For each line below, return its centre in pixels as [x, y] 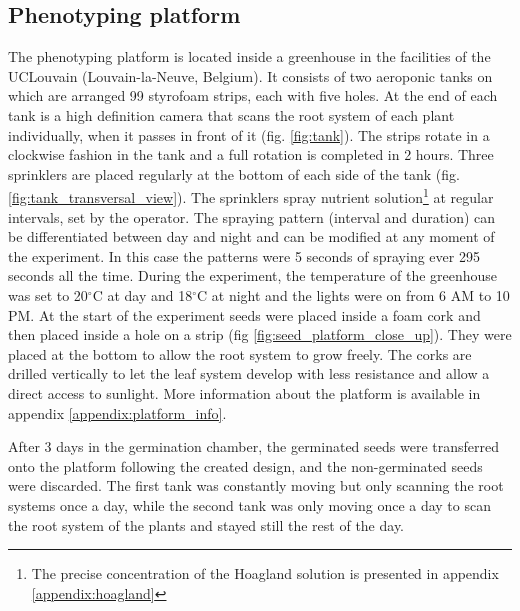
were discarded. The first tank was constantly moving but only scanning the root [256, 485]
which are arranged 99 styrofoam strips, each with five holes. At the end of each [253, 95]
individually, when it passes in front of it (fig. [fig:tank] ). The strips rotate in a [249, 134]
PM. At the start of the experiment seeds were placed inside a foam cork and [244, 314]
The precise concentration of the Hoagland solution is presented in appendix [265, 573]
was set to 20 [48, 294]
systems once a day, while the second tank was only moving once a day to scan [249, 504]
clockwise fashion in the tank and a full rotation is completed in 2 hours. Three [251, 154]
